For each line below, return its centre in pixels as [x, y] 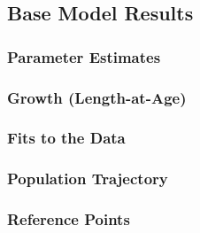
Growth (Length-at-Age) [97, 97]
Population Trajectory [88, 179]
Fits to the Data [66, 138]
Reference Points [69, 219]
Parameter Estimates [84, 56]
